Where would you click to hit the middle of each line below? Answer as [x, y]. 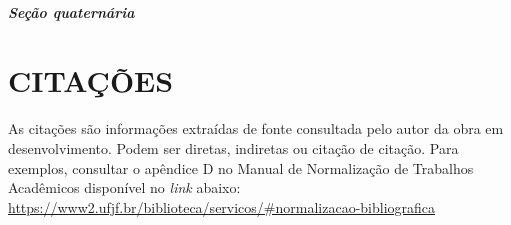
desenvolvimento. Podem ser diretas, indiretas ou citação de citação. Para [233, 147]
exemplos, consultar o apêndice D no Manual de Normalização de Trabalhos [241, 167]
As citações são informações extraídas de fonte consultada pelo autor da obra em [256, 128]
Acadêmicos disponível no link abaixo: [124, 187]
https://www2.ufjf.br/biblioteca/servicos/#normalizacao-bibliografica [222, 206]
